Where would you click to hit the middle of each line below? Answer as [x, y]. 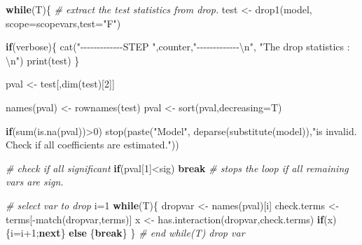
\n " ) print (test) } [43, 60]
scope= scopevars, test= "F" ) [63, 23]
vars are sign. [35, 182]
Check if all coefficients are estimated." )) [92, 145]
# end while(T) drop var [192, 233]
